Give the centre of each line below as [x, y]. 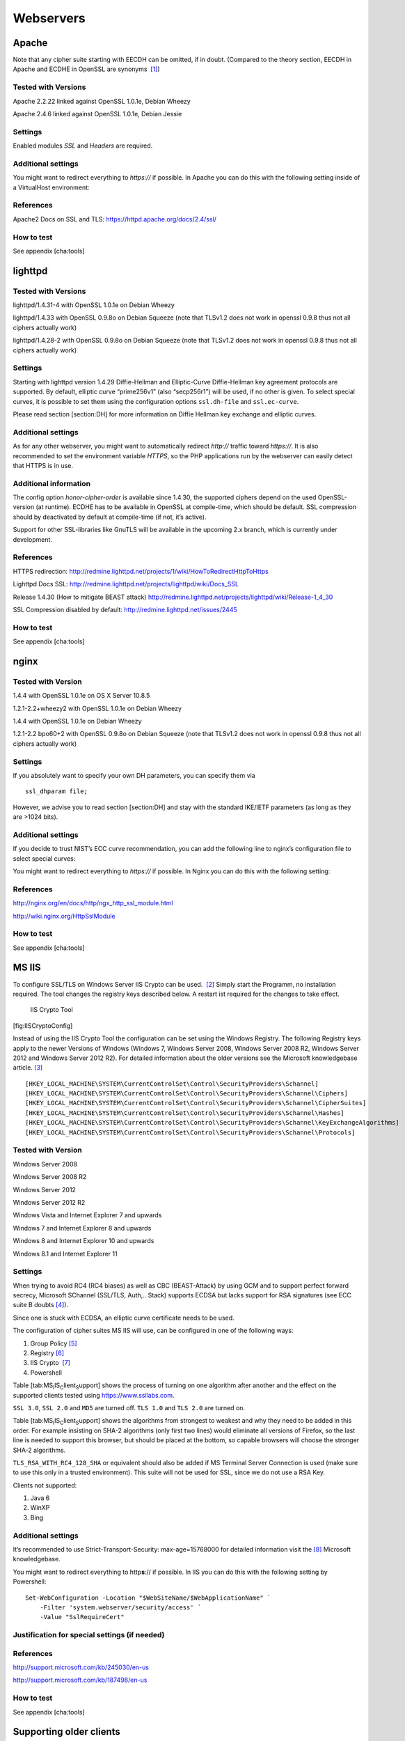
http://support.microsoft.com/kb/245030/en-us [81, 1667]
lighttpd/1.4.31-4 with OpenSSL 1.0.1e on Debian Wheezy [94, 305]
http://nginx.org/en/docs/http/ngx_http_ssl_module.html [93, 903]
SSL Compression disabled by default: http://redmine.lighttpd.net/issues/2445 [125, 609]
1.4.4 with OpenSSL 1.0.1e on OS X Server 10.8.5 [81, 696]
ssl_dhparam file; [57, 791]
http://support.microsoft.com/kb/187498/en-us [80, 1680]
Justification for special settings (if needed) [89, 1635]
